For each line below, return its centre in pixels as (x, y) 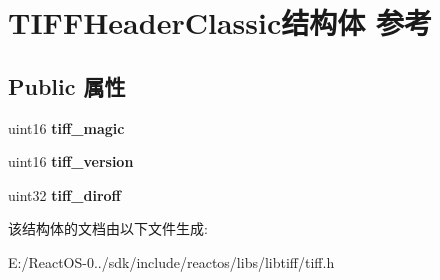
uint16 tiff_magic (66, 127)
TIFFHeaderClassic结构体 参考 (220, 22)
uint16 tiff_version (71, 161)
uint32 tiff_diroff (64, 194)
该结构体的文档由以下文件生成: (108, 228)
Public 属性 (67, 85)
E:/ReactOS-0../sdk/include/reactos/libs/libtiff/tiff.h (171, 261)
